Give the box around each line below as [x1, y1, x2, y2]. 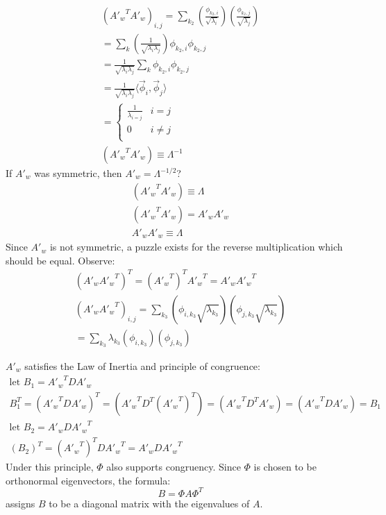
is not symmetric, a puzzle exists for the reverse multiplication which [49, 239, 343, 254]
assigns [6, 496, 35, 510]
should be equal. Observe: [6, 253, 115, 267]
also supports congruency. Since [106, 459, 241, 474]
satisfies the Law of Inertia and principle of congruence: [24, 358, 260, 373]
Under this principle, [6, 459, 94, 474]
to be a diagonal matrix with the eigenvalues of [49, 496, 250, 510]
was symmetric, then [34, 166, 122, 180]
